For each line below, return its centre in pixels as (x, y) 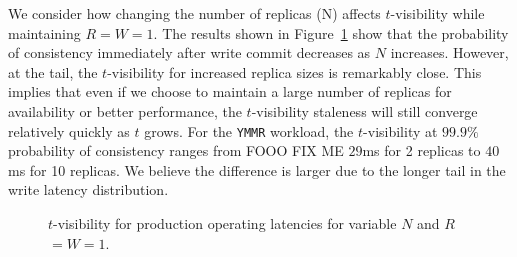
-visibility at (400, 130)
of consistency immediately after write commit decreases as (189, 52)
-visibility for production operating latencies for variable (225, 223)
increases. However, (449, 52)
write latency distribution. (88, 189)
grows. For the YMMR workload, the (249, 130)
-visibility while (437, 13)
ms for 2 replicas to (421, 150)
